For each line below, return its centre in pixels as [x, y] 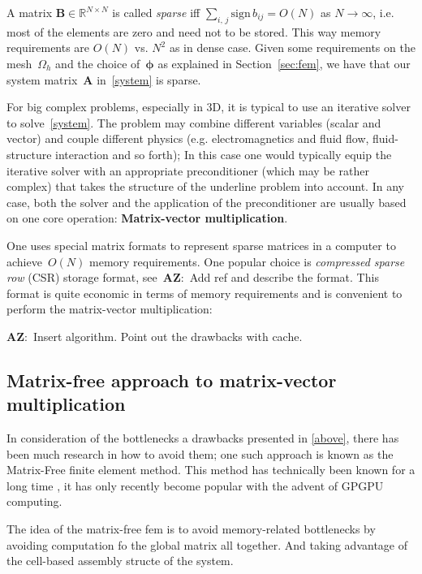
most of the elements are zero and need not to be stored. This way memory [194, 31]
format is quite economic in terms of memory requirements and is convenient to [205, 293]
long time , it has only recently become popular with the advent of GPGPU [195, 485]
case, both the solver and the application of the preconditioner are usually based [207, 202]
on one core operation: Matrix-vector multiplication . [147, 218]
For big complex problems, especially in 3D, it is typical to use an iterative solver [209, 107]
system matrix [42, 79]
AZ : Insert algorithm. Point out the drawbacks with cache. [155, 336]
